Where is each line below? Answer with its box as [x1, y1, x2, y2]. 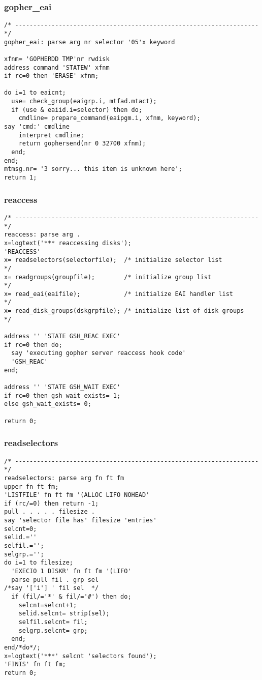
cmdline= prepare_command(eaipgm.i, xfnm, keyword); [18, 114, 201, 122]
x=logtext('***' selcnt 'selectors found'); [4, 652, 157, 660]
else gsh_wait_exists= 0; [4, 400, 91, 408]
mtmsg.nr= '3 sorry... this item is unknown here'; [4, 165, 182, 173]
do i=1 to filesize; [4, 559, 74, 567]
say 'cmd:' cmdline [4, 123, 70, 131]
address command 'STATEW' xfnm [4, 64, 110, 71]
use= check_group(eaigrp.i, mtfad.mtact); [11, 98, 157, 105]
